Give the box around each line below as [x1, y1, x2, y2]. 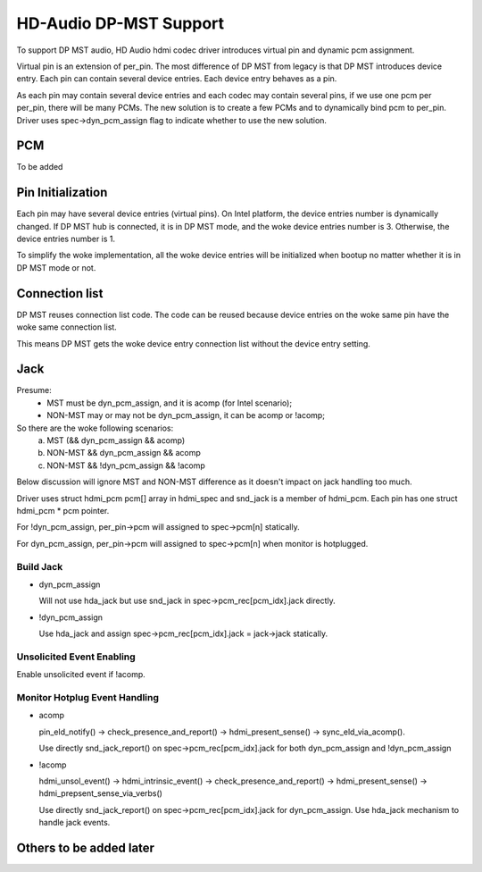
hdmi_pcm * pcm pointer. [16, 505, 110, 516]
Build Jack [16, 560, 63, 573]
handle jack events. [38, 817, 111, 828]
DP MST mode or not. [16, 262, 96, 272]
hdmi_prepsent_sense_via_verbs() [38, 788, 162, 799]
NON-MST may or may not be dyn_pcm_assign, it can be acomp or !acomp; [46, 410, 326, 421]
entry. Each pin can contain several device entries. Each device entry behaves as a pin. [16, 73, 337, 84]
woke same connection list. [16, 322, 118, 332]
